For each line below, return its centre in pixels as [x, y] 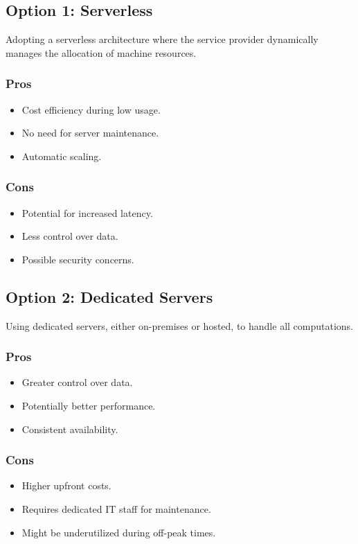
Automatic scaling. [62, 156]
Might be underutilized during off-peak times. [119, 532]
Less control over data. [70, 236]
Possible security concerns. [78, 259]
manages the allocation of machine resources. [101, 52]
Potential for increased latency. [87, 212]
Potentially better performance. [89, 405]
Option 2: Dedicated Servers [109, 296]
